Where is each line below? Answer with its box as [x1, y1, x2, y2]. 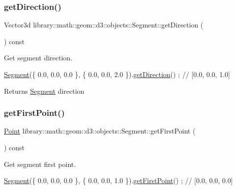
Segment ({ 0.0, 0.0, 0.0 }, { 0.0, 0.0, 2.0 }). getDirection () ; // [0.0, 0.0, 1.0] [4, 69, 230, 79]
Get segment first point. [4, 159, 76, 169]
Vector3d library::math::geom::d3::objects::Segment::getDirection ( [4, 20, 204, 30]
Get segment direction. [4, 53, 73, 63]
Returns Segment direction [4, 85, 85, 96]
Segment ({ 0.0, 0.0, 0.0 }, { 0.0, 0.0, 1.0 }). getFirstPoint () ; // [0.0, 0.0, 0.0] [4, 175, 233, 186]
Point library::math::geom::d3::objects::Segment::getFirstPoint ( [4, 126, 196, 136]
